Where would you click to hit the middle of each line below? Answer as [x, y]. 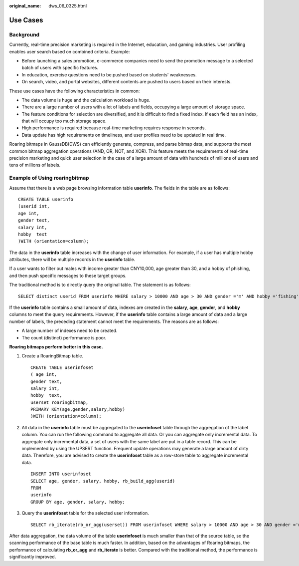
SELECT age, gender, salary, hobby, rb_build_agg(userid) [103, 481]
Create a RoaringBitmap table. [53, 356]
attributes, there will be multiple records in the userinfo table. [72, 260]
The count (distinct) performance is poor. [64, 337]
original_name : [25, 6]
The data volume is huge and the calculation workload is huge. [86, 100]
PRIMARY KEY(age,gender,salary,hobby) [78, 410]
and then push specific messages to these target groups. [68, 276]
